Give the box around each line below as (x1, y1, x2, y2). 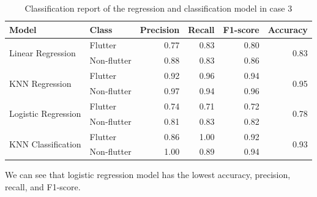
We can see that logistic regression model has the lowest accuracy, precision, (5, 168, 291, 181)
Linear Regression (9, 46, 76, 59)
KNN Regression (9, 76, 72, 89)
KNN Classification (9, 137, 81, 150)
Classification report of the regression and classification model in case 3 (24, 2, 293, 14)
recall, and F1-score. (5, 180, 81, 193)
